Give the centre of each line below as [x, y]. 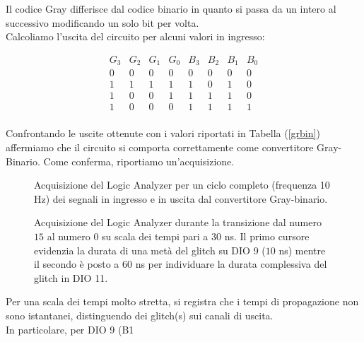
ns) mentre [302, 250]
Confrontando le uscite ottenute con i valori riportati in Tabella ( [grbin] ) [163, 133]
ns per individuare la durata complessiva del [231, 264]
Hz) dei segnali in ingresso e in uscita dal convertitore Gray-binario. [181, 198]
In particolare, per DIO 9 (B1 [70, 329]
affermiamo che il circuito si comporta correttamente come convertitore [160, 147]
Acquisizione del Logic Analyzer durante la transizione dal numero [178, 222]
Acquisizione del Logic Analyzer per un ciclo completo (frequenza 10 [182, 185]
